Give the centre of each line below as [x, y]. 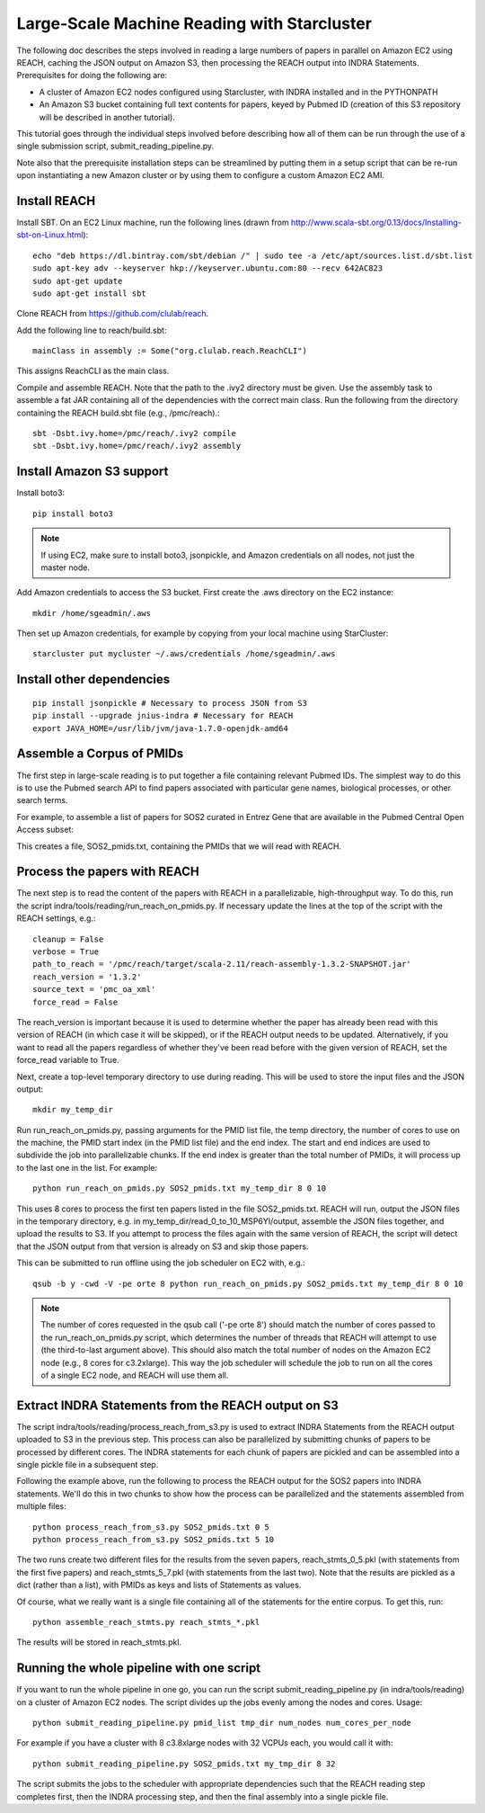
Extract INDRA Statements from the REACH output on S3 [177, 1405]
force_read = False [75, 1002]
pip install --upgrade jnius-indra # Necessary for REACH [163, 716]
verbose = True [66, 951]
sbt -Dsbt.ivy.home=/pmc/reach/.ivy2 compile [135, 433]
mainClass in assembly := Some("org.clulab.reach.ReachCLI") [170, 351]
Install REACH [56, 201]
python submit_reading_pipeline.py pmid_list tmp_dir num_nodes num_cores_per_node [222, 1723]
